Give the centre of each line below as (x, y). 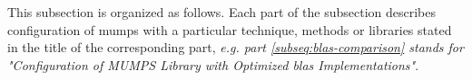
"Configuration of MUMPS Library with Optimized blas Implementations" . (213, 64)
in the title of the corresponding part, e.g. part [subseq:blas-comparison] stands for (236, 47)
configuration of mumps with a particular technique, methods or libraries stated (230, 29)
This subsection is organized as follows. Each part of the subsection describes (221, 12)
